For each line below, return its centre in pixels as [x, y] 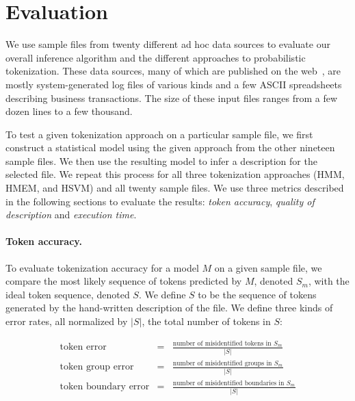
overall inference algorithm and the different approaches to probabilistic [156, 57]
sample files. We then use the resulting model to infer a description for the [161, 160]
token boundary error [105, 387]
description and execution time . [71, 215]
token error [83, 347]
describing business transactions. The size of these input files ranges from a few [172, 98]
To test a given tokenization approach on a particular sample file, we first [159, 134]
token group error [97, 367]
